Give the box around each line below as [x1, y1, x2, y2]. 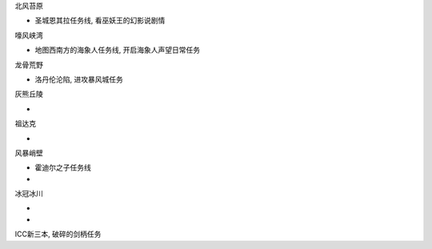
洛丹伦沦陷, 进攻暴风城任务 [34, 74, 123, 84]
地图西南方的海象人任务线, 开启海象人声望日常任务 [34, 45, 200, 55]
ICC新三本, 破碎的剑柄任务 [14, 229, 102, 239]
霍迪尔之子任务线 [34, 163, 91, 172]
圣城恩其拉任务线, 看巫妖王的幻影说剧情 [34, 16, 166, 26]
